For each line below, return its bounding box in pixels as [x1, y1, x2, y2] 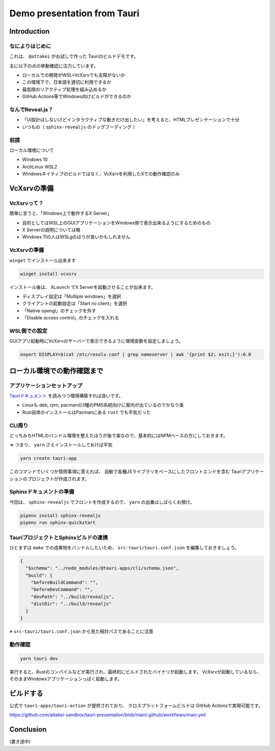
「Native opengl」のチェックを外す [22, 307, 96, 313]
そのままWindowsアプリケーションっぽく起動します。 [9, 676, 122, 682]
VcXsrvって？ [9, 199, 44, 206]
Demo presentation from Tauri [9, 8, 140, 19]
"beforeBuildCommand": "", [31, 580, 99, 585]
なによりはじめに [9, 42, 51, 49]
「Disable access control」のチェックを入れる [22, 315, 119, 321]
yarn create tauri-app [20, 455, 77, 461]
